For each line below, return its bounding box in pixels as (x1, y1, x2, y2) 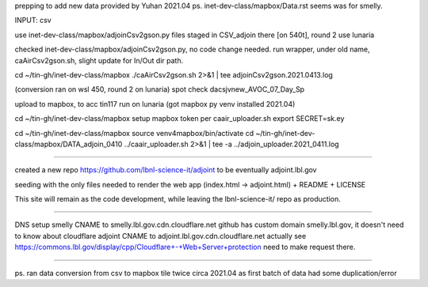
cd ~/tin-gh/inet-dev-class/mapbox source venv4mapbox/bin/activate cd (14, 128, 254, 138)
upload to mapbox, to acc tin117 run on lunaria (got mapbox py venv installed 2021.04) (14, 99, 296, 108)
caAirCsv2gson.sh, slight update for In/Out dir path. (14, 55, 184, 65)
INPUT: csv (14, 16, 52, 25)
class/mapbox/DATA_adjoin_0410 (14, 139, 123, 149)
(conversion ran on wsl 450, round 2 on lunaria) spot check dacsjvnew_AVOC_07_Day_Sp (14, 85, 305, 94)
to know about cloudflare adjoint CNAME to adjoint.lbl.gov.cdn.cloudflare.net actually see (14, 231, 307, 240)
